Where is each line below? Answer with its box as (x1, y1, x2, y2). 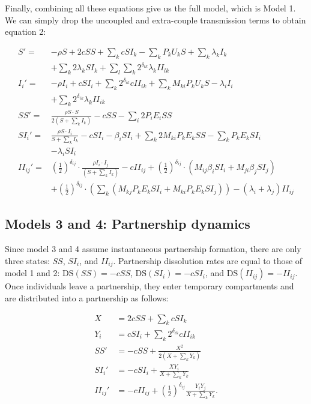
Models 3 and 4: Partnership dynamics (5, 214, 250, 233)
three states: (5, 254, 50, 267)
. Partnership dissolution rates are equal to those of (113, 254, 303, 267)
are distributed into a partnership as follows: (5, 291, 169, 304)
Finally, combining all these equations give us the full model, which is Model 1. (5, 2, 296, 14)
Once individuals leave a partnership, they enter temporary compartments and (5, 280, 294, 292)
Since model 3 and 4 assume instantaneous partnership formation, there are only (5, 243, 301, 255)
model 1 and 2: (5, 267, 60, 279)
